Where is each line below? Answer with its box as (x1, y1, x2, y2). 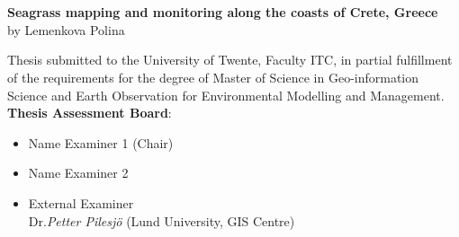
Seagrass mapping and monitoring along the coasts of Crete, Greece (7, 3, 438, 22)
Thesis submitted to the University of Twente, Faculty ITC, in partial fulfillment (7, 50, 453, 69)
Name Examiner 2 (28, 163, 129, 182)
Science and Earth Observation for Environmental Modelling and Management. (7, 85, 445, 104)
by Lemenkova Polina (7, 20, 125, 39)
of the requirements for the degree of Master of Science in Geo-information (7, 67, 419, 86)
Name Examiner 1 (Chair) (28, 133, 174, 152)
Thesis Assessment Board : (7, 103, 172, 122)
